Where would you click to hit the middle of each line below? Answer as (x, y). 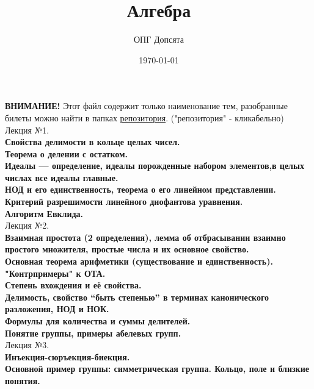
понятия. (23, 380)
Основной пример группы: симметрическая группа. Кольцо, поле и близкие (157, 369)
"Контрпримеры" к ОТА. (55, 273)
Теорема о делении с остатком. (67, 153)
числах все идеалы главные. (62, 177)
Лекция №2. (27, 225)
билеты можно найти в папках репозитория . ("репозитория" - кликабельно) (144, 117)
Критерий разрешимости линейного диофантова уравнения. (124, 202)
